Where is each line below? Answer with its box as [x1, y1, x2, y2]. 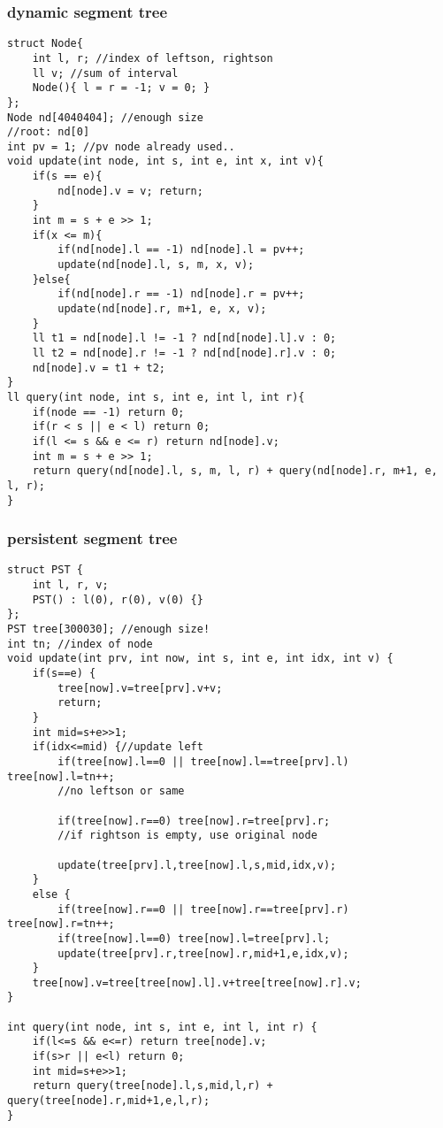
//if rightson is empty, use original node [57, 829, 317, 842]
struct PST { [7, 564, 83, 577]
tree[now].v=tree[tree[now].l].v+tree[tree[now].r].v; [32, 976, 362, 989]
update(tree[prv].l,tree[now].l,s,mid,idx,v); [57, 858, 337, 871]
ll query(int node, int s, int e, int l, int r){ [7, 390, 305, 403]
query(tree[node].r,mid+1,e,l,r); [7, 1094, 210, 1108]
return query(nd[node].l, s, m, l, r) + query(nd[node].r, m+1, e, [32, 464, 438, 478]
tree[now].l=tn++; [7, 770, 115, 783]
